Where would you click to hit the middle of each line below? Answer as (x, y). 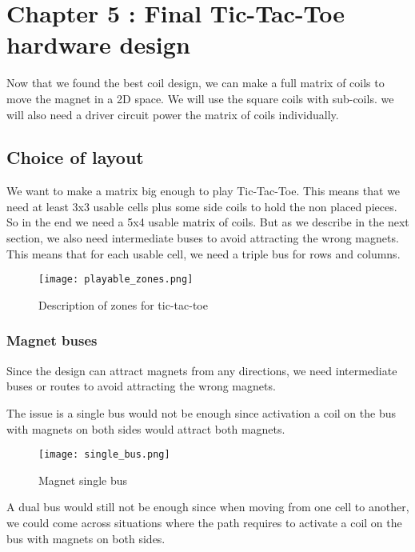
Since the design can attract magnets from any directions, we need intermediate (202, 370)
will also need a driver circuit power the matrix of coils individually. (173, 114)
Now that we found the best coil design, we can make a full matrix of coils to (196, 83)
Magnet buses (52, 340)
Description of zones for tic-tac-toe (123, 304)
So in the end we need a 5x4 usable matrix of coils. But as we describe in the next (208, 222)
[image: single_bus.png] (104, 455)
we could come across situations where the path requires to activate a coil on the (204, 522)
